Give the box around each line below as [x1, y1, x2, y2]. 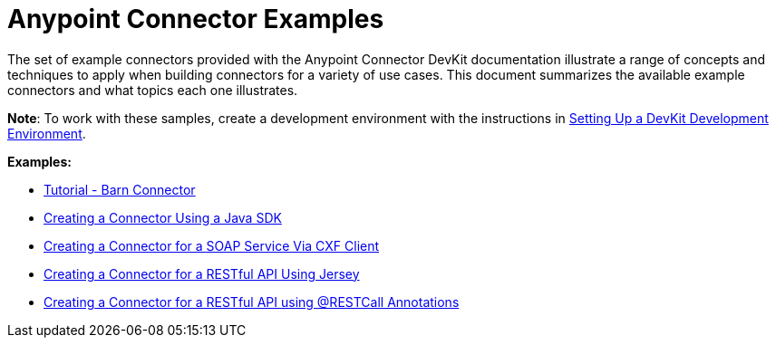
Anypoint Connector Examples [7, 4, 384, 34]
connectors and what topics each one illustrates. [7, 81, 298, 98]
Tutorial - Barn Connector [44, 181, 196, 197]
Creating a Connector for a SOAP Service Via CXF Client [44, 237, 380, 254]
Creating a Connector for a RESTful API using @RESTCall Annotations [44, 293, 460, 310]
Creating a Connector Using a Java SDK [44, 209, 282, 225]
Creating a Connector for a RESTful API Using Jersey [44, 265, 360, 282]
